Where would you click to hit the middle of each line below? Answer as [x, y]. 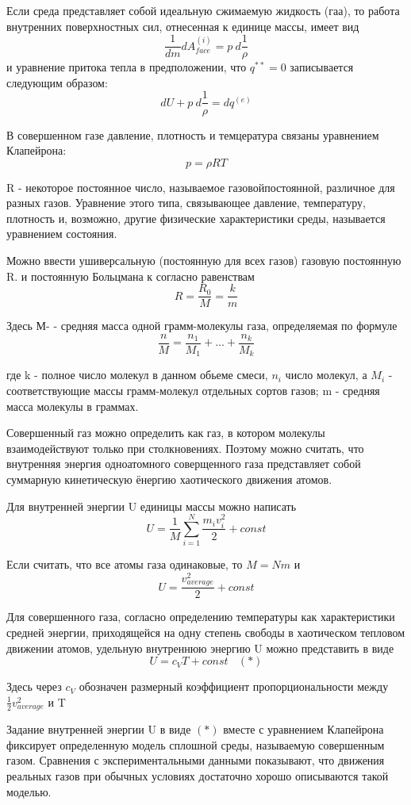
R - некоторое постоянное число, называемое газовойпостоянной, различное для [201, 187]
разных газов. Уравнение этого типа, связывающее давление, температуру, [186, 203]
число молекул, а [326, 375]
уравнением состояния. [62, 234]
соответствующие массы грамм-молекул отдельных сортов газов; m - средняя [193, 391]
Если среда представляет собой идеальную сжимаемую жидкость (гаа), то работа [203, 10]
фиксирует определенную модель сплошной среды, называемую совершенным [196, 744]
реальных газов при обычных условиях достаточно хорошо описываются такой [198, 776]
